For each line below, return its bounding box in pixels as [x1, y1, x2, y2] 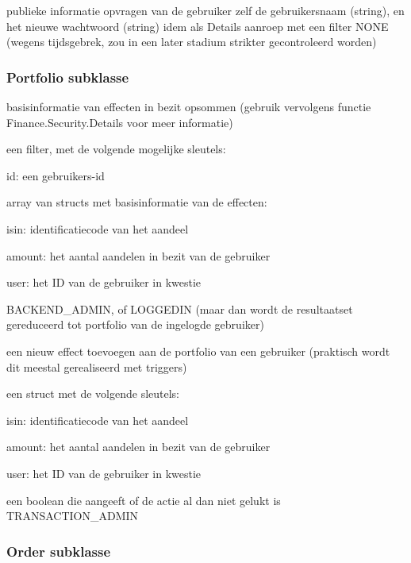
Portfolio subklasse [6, 67, 129, 87]
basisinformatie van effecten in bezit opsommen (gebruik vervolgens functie [6, 98, 371, 114]
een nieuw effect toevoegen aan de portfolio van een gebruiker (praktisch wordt [6, 342, 390, 359]
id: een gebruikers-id [6, 167, 105, 183]
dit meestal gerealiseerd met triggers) [6, 358, 187, 375]
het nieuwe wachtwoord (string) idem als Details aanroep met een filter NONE [6, 17, 389, 34]
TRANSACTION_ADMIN [6, 507, 139, 524]
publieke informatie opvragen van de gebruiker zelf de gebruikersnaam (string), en [6, 2, 405, 18]
